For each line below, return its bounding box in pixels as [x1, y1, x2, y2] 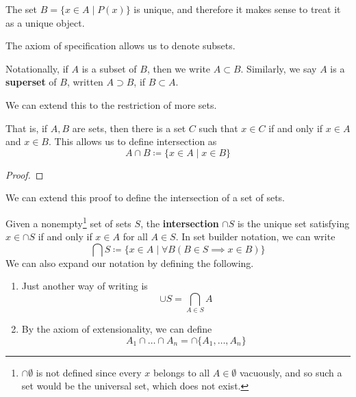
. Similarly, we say [240, 61, 317, 75]
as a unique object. [5, 15, 85, 29]
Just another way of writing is [21, 279, 148, 293]
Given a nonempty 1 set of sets [5, 214, 131, 230]
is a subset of [81, 61, 137, 75]
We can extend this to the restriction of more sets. [5, 97, 217, 112]
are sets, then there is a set [72, 120, 186, 135]
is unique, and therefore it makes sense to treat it [133, 2, 341, 16]
